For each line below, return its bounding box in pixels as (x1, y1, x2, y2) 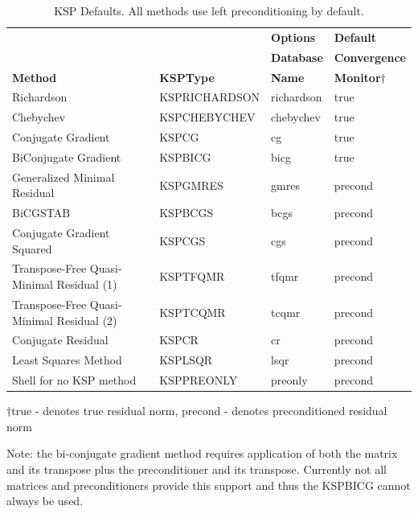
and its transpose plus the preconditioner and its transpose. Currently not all (6, 460, 387, 477)
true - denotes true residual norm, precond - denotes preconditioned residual (11, 402, 387, 419)
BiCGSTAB (12, 204, 71, 221)
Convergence (334, 48, 406, 65)
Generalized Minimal (12, 168, 115, 185)
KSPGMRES (159, 176, 223, 193)
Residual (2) (56, 311, 117, 328)
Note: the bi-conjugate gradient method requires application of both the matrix (6, 445, 398, 462)
